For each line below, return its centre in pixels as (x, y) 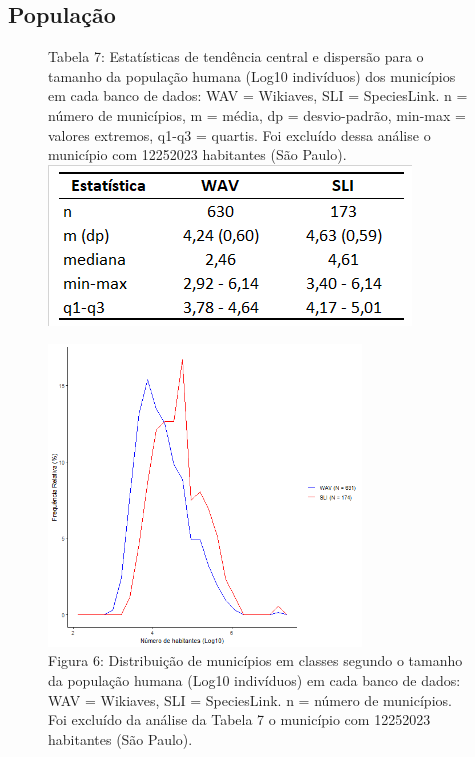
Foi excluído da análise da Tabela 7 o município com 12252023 (239, 719)
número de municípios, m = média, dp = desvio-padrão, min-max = (257, 114)
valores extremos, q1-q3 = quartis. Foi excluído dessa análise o (239, 134)
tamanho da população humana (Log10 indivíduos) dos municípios (252, 75)
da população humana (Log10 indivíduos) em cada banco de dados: (254, 679)
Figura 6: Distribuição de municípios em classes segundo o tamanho (255, 660)
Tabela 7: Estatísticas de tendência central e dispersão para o (236, 56)
